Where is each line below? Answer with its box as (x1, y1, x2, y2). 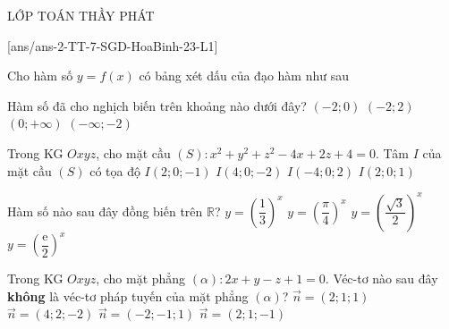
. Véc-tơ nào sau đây (325, 269, 438, 288)
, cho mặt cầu (96, 143, 171, 162)
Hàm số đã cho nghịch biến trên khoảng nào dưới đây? (7, 96, 307, 114)
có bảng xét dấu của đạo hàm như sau (139, 66, 349, 85)
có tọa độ (89, 161, 140, 180)
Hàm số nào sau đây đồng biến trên (7, 201, 203, 220)
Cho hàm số (7, 66, 73, 85)
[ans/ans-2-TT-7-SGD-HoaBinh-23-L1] (7, 36, 218, 55)
